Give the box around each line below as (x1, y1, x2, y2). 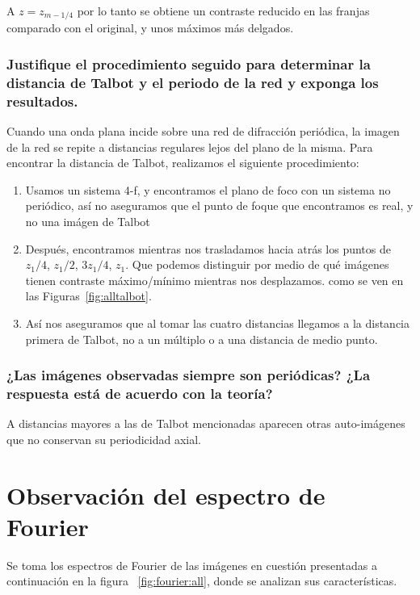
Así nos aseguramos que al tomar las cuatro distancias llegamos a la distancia (25, 315, 409, 332)
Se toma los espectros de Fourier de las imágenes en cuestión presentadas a (6, 556, 378, 573)
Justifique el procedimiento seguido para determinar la (6, 53, 371, 73)
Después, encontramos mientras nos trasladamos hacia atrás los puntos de (25, 240, 391, 257)
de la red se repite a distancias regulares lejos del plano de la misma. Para (6, 138, 373, 155)
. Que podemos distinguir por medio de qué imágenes (125, 256, 389, 273)
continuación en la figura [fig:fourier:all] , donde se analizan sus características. (6, 572, 397, 589)
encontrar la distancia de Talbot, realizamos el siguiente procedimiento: (6, 154, 359, 171)
